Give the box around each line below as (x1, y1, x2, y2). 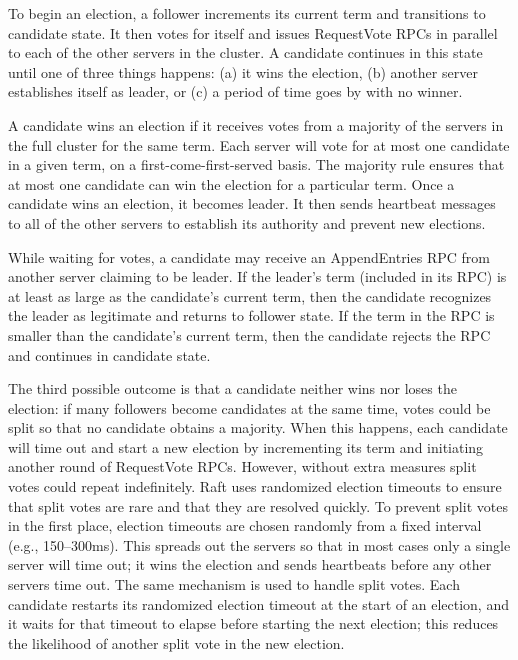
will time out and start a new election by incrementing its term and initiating (8, 436, 484, 457)
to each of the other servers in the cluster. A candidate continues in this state (8, 42, 483, 63)
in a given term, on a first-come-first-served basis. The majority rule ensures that (8, 154, 505, 175)
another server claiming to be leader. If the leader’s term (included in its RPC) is (8, 266, 507, 287)
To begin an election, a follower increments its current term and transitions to (8, 3, 486, 23)
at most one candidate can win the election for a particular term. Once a (8, 173, 455, 194)
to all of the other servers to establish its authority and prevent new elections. (8, 212, 486, 233)
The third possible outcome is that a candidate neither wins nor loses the (8, 378, 457, 399)
